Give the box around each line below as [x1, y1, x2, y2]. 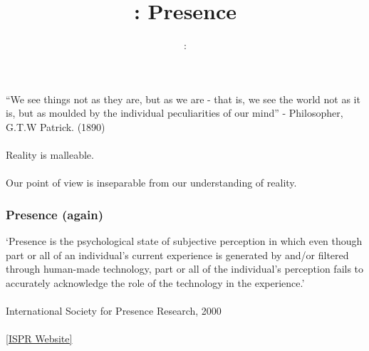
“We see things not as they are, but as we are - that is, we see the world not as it [6, 91, 360, 106]
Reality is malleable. [6, 147, 94, 162]
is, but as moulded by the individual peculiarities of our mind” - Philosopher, [6, 105, 343, 120]
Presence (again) [6, 205, 103, 223]
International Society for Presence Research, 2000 [6, 303, 222, 318]
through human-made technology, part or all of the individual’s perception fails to [6, 261, 364, 276]
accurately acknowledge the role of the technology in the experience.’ [6, 275, 305, 290]
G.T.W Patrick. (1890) [6, 119, 105, 134]
